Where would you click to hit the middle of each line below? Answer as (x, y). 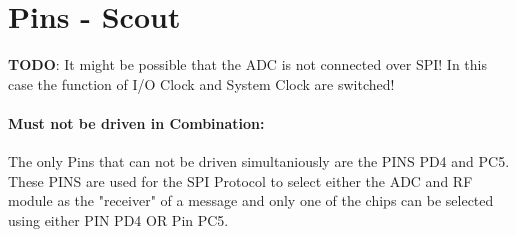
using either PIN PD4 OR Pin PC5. (118, 219)
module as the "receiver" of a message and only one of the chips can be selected (251, 200)
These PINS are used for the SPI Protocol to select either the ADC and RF (240, 180)
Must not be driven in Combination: (136, 122)
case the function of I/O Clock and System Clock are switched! (201, 83)
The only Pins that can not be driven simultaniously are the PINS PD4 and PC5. (259, 161)
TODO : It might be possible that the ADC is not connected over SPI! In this (247, 64)
